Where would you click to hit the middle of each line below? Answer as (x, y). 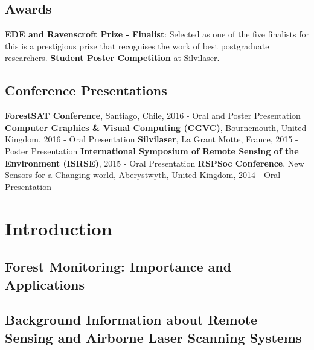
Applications (45, 284)
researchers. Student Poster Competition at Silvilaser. (112, 58)
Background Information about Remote (131, 320)
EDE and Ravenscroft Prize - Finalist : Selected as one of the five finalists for (157, 34)
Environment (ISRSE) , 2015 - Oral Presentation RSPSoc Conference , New (155, 163)
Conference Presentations (86, 90)
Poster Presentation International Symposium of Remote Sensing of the (152, 151)
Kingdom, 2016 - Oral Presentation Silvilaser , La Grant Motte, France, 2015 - (152, 139)
